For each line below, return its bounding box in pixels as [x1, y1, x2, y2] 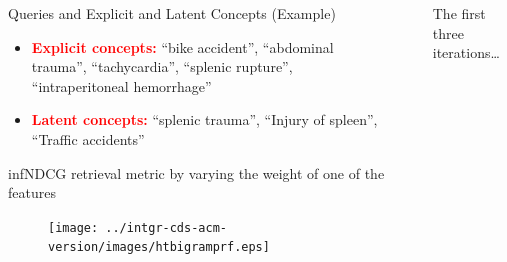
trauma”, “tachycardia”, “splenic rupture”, [31, 56, 293, 77]
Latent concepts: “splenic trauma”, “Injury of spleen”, [31, 109, 378, 130]
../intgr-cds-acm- [105, 220, 227, 235]
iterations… [432, 42, 500, 63]
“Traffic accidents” [31, 128, 145, 149]
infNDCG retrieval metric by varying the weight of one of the [8, 162, 385, 183]
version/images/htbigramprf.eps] [48, 240, 270, 255]
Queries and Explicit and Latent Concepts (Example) [8, 3, 336, 23]
